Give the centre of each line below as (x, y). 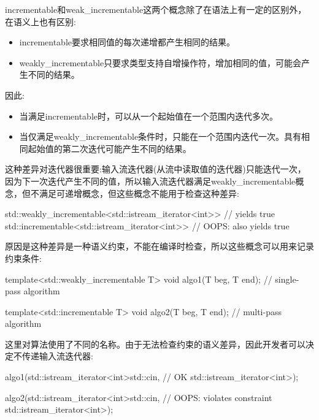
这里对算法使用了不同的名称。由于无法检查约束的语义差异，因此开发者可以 (155, 344)
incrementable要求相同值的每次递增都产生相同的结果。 (127, 42)
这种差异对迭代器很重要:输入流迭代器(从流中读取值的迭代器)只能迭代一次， (156, 169)
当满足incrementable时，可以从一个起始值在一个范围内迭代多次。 (148, 116)
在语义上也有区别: (40, 21)
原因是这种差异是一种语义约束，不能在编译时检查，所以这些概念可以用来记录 (159, 246)
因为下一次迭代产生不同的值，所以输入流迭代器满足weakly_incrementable (150, 181)
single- (287, 279)
